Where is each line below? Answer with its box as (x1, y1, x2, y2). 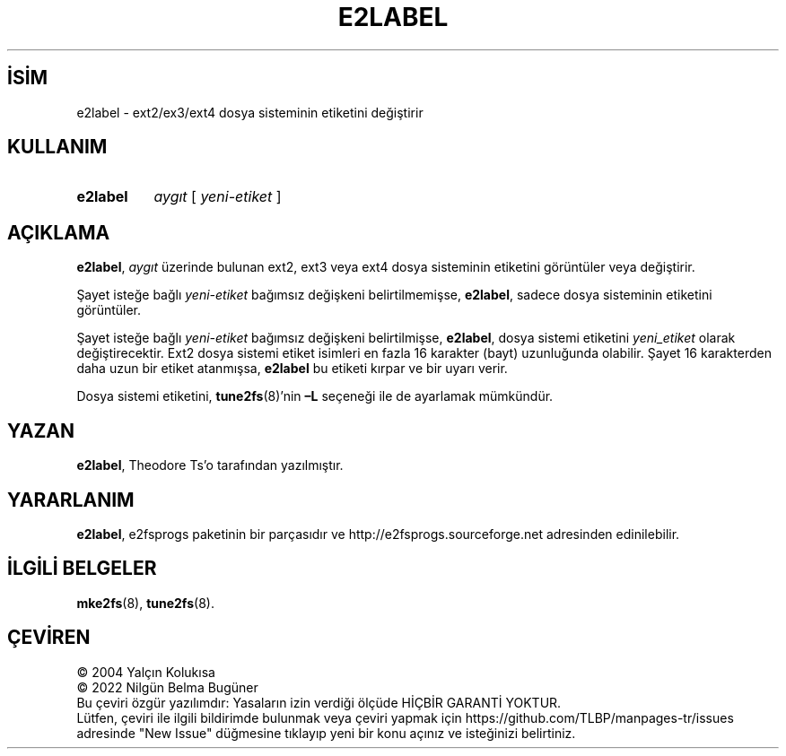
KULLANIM (7, 135, 108, 159)
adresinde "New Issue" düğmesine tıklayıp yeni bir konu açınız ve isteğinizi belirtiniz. (76, 725, 576, 741)
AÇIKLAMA (7, 221, 110, 244)
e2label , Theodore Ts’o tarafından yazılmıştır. (76, 457, 344, 474)
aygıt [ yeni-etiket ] (153, 187, 282, 206)
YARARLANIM (7, 488, 135, 511)
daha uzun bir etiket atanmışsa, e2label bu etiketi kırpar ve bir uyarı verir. (76, 361, 508, 377)
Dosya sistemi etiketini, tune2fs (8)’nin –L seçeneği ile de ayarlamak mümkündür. (76, 388, 554, 404)
